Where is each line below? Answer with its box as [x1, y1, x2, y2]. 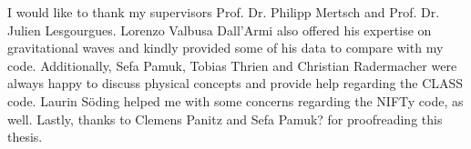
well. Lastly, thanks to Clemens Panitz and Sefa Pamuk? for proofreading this [7, 109, 443, 128]
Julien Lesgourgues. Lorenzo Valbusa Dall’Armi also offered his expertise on [7, 20, 432, 39]
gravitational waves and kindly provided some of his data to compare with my [7, 38, 444, 57]
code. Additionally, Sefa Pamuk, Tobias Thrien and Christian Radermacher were [7, 55, 457, 74]
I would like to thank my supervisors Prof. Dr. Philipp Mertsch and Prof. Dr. [7, 3, 440, 21]
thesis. [7, 127, 43, 146]
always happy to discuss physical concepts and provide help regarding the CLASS [7, 74, 464, 93]
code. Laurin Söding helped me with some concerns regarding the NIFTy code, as [7, 91, 464, 110]
